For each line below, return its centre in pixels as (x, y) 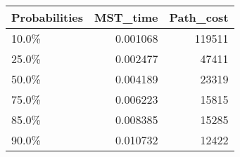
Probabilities (48, 17)
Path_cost (199, 17)
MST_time (126, 17)
